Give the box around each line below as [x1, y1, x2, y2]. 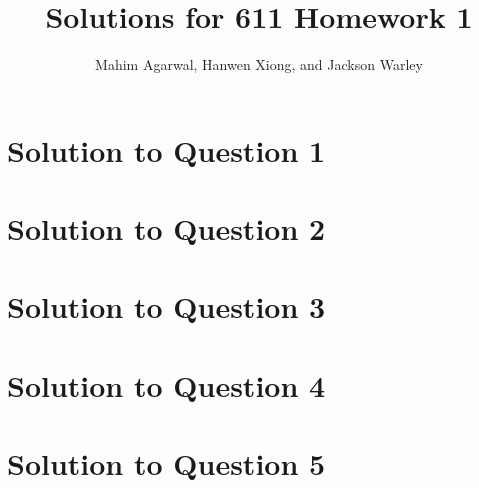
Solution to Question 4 [7, 364, 326, 405]
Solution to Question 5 [7, 443, 326, 484]
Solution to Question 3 [7, 286, 326, 327]
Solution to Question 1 [7, 129, 326, 170]
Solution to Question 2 [7, 208, 326, 249]
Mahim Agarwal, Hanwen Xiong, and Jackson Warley [95, 54, 423, 75]
